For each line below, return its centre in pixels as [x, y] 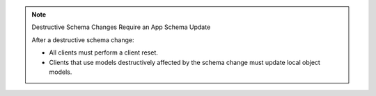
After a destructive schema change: [83, 40]
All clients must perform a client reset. [103, 52]
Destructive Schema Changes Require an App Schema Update [121, 27]
